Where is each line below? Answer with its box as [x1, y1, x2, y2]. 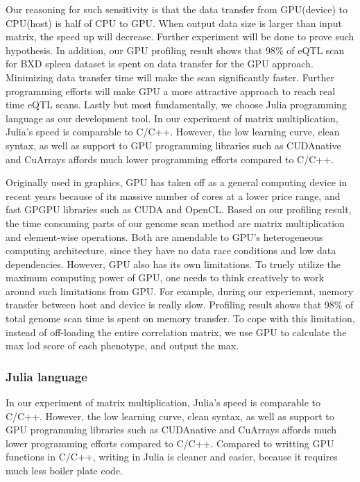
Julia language [6, 367, 87, 385]
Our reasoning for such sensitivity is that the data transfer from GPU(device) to [6, 2, 348, 16]
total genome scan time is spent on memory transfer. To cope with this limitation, [6, 311, 355, 326]
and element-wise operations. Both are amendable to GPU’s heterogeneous [6, 229, 323, 244]
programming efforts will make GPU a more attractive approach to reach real [6, 83, 336, 98]
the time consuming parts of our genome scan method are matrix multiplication [6, 215, 345, 230]
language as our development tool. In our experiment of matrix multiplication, [6, 110, 338, 125]
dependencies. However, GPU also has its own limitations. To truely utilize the [6, 256, 341, 271]
